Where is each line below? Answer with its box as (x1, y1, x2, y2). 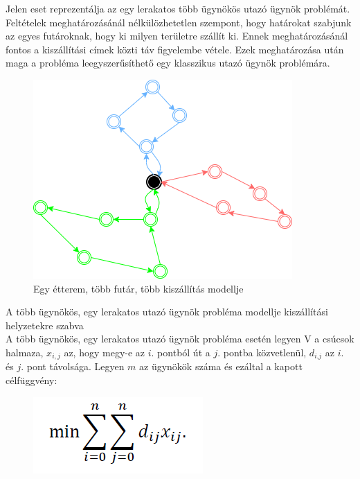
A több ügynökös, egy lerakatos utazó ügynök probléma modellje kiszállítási (6, 304, 328, 319)
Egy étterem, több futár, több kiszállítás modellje (33, 281, 244, 295)
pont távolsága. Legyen (26, 359, 125, 374)
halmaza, (6, 345, 44, 359)
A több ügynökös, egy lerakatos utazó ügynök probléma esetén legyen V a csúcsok (6, 331, 354, 346)
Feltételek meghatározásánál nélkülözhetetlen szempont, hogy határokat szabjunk (6, 15, 352, 29)
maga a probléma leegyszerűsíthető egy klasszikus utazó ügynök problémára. (6, 55, 330, 70)
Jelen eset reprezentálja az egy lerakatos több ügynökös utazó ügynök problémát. (6, 1, 350, 15)
